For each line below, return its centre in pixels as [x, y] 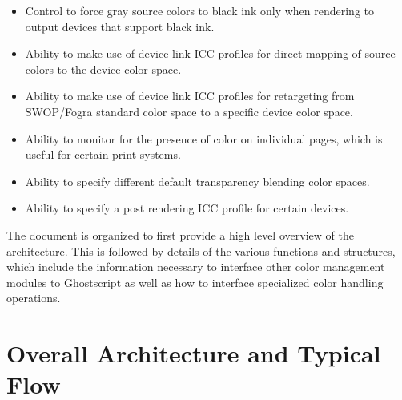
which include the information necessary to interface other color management [196, 267]
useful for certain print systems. [103, 154]
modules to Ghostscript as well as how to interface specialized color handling [195, 282]
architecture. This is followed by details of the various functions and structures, [201, 251]
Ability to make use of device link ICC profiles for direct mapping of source [210, 53]
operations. [34, 298]
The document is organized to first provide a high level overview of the [180, 234]
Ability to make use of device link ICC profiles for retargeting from [190, 96]
